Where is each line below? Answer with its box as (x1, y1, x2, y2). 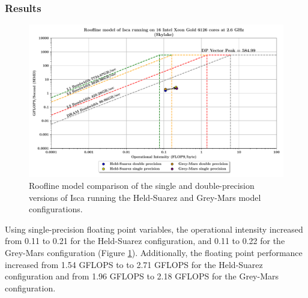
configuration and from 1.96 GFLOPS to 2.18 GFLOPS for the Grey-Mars (5, 270, 279, 282)
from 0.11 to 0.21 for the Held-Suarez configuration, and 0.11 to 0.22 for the (5, 234, 285, 247)
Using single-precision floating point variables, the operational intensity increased (5, 222, 303, 235)
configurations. (29, 203, 83, 215)
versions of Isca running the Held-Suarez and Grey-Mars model (29, 191, 261, 203)
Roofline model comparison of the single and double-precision (29, 179, 255, 192)
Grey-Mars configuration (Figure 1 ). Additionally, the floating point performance (5, 246, 303, 259)
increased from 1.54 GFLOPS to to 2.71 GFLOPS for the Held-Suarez (5, 258, 263, 270)
